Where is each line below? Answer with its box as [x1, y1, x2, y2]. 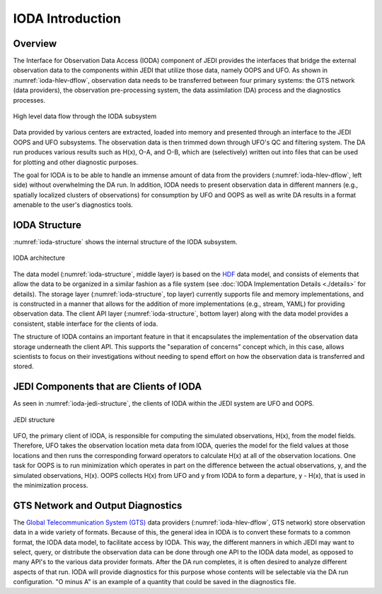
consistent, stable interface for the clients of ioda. [13, 319, 158, 328]
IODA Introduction [13, 11, 122, 26]
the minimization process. [13, 481, 88, 489]
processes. [13, 96, 46, 104]
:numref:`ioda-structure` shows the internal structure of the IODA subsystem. [13, 238, 238, 246]
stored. [13, 362, 35, 371]
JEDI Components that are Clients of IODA [13, 381, 202, 393]
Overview [13, 38, 57, 50]
